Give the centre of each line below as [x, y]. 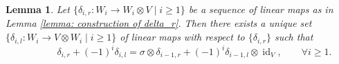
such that [294, 37]
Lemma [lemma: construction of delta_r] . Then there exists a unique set [159, 23]
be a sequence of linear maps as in [261, 9]
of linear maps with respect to [182, 37]
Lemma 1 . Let [38, 9]
